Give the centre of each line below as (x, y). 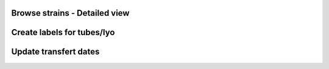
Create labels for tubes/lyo (63, 32)
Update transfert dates (55, 52)
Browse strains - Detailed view (70, 13)
